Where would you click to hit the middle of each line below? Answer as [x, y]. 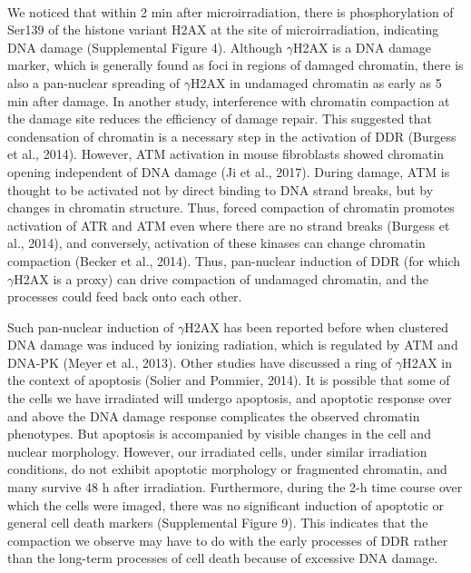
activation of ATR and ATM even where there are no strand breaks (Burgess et [229, 225]
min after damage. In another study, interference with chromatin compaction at [229, 100]
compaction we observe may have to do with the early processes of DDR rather [228, 540]
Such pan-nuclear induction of [91, 326]
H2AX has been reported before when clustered [316, 326]
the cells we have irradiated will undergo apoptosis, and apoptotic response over [230, 398]
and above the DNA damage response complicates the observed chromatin [214, 415]
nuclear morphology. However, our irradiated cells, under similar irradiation [217, 451]
